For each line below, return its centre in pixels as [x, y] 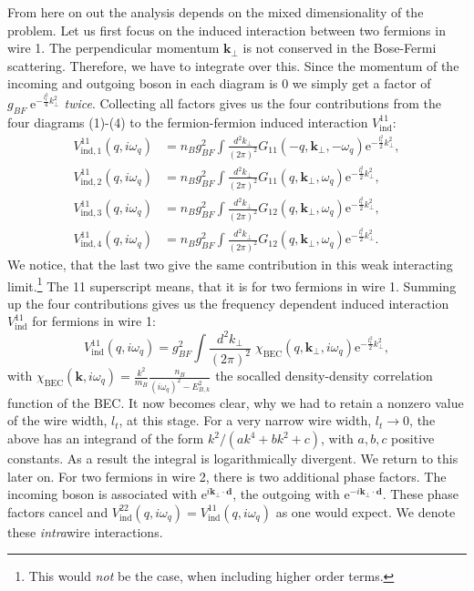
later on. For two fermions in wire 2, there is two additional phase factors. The [227, 476]
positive [413, 438]
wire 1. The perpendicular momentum [113, 48]
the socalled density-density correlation [324, 376]
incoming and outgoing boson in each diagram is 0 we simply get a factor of [219, 83]
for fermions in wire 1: [94, 321]
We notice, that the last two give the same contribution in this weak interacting [230, 264]
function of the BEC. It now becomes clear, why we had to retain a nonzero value [236, 402]
